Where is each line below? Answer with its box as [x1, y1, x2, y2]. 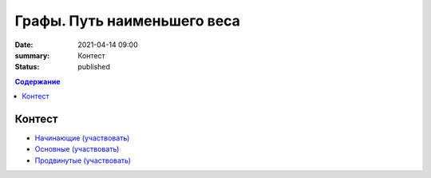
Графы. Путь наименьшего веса [14, 12, 241, 30]
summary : [14, 50, 50, 60]
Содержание [14, 77, 61, 86]
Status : [14, 62, 40, 72]
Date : [14, 40, 34, 49]
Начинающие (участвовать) [34, 133, 130, 143]
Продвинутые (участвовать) [34, 156, 132, 165]
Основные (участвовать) [34, 144, 120, 154]
